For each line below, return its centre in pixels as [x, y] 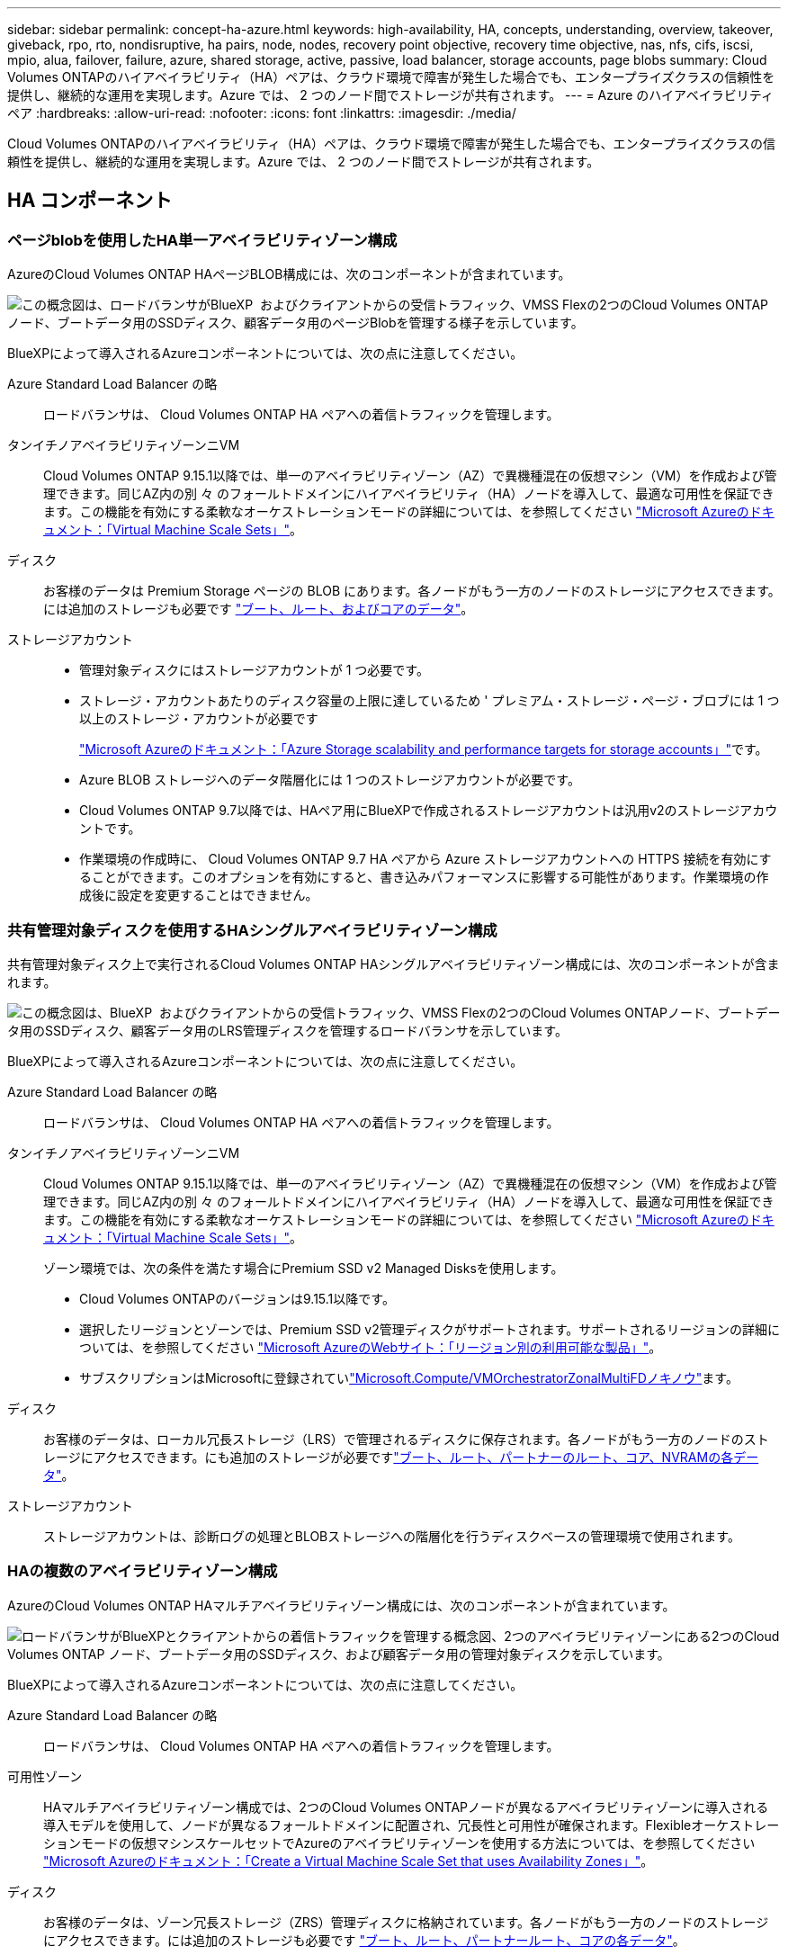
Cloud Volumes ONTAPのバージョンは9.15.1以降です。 [237, 1298]
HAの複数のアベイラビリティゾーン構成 [143, 1571]
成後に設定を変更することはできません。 [199, 895]
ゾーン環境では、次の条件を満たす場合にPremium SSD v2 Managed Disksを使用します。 [304, 1268]
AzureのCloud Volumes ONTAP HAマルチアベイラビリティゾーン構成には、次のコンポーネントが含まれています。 [341, 1605]
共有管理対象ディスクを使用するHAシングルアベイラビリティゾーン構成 [252, 930]
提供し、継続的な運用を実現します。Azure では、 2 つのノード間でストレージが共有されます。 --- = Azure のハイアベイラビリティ [390, 95]
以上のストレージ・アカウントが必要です [199, 719]
